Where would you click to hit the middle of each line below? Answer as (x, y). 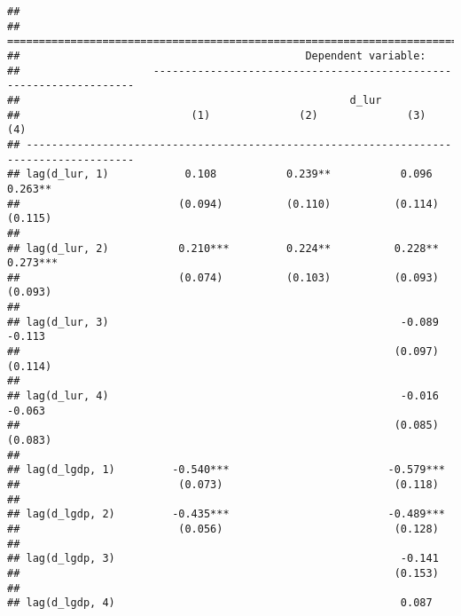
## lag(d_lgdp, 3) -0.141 (223, 559)
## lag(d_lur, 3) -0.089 (223, 322)
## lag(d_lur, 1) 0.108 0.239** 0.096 (220, 174)
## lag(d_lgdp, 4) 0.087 (220, 603)
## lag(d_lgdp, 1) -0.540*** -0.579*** (226, 470)
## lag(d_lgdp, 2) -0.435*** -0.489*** (226, 514)
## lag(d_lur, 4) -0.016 (223, 396)
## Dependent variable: (217, 55)
